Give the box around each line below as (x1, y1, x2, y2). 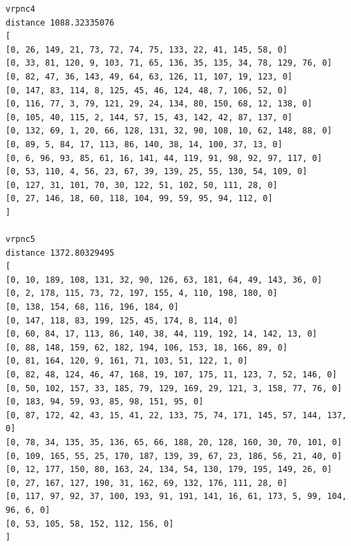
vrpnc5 (6, 234, 35, 245)
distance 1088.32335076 (6, 17, 115, 28)
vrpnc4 (6, 4, 35, 14)
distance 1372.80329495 (6, 247, 115, 258)
